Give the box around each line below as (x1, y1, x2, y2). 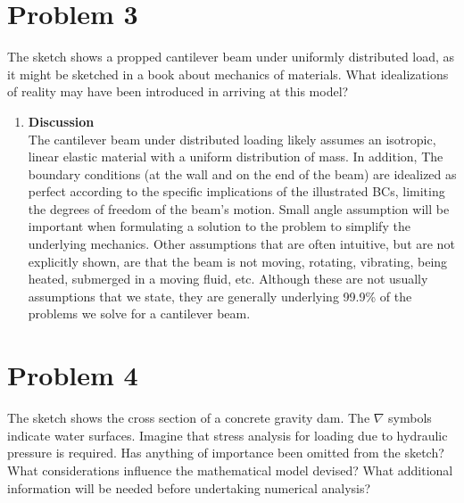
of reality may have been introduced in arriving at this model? (7, 82, 349, 101)
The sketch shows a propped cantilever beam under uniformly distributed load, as (7, 47, 455, 66)
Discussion (28, 111, 95, 130)
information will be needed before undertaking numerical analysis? (7, 478, 371, 497)
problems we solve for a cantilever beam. (28, 304, 251, 323)
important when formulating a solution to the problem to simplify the (28, 217, 410, 235)
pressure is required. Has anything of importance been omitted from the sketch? (7, 443, 444, 462)
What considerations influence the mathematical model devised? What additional (7, 460, 453, 479)
